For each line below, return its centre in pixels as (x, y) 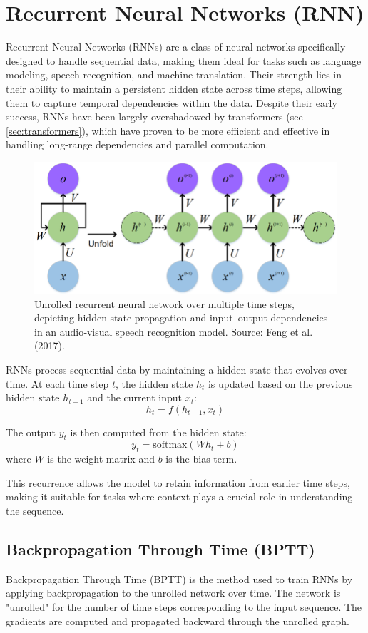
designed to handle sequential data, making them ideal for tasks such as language (184, 60)
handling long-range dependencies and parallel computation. (137, 144)
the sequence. (35, 511)
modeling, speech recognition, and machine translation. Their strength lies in (174, 74)
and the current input (134, 397)
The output (31, 432)
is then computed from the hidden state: (158, 432)
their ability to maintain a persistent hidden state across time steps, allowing (174, 88)
